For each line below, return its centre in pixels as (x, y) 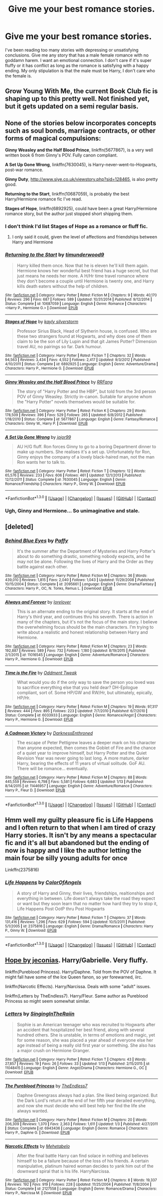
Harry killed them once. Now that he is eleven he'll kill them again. (83, 265)
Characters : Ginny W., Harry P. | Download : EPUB (47, 423)
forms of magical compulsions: (53, 138)
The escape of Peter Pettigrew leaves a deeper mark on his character (86, 743)
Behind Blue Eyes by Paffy (37, 540)
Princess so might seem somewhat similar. (48, 1001)
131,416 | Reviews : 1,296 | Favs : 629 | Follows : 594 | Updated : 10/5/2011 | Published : (75, 922)
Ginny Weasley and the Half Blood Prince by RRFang (59, 382)
